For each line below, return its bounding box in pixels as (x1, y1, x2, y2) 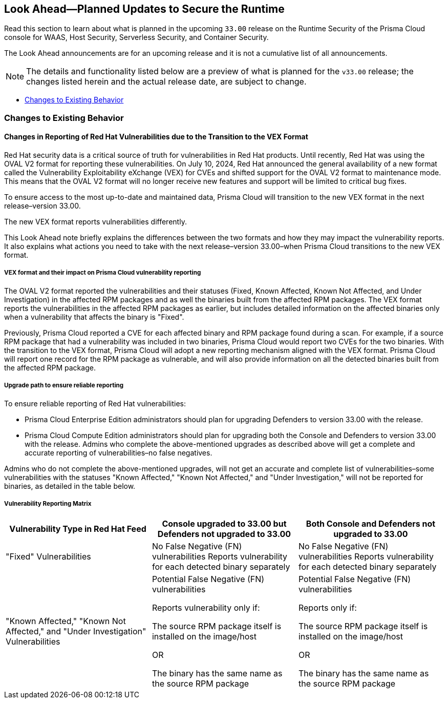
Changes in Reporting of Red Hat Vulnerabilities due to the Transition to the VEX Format (4, 132, 308, 141)
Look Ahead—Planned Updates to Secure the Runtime (4, 3, 285, 15)
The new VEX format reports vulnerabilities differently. (4, 217, 187, 226)
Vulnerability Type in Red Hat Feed (9, 524, 146, 534)
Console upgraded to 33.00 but (162, 519, 287, 529)
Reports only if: (298, 603, 357, 613)
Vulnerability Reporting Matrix (4, 500, 92, 507)
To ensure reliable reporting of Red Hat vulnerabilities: (4, 399, 186, 408)
